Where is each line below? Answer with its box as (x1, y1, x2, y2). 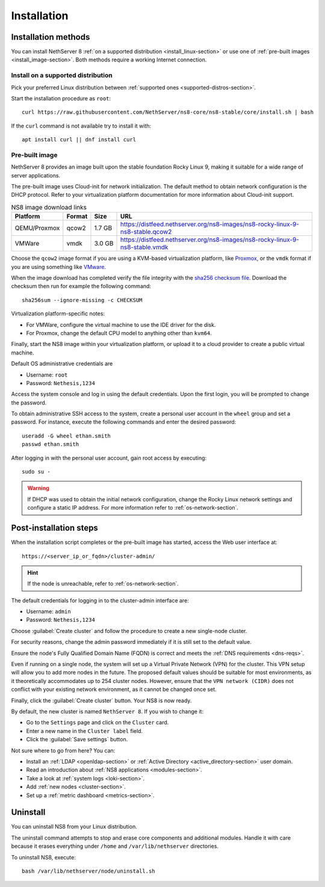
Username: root (26, 371, 68, 379)
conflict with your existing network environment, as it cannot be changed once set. (11, 686, 217, 693)
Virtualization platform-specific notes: (11, 310, 105, 317)
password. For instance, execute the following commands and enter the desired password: (11, 418, 237, 425)
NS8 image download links (11, 203, 87, 212)
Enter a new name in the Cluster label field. (26, 727, 143, 734)
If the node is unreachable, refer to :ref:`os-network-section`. (27, 580, 179, 587)
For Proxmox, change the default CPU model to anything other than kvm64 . (26, 329, 212, 336)
